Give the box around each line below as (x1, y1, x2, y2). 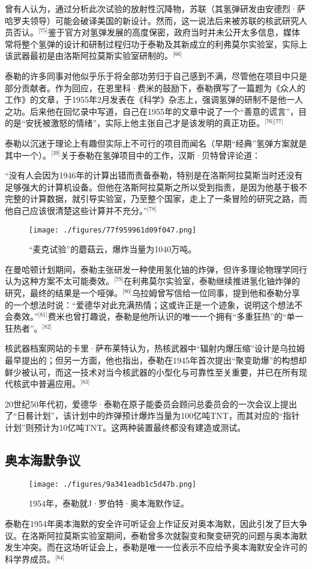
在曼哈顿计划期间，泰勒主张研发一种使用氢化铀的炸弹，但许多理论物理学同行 (5, 263, 307, 275)
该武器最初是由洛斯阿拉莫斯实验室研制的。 (5, 49, 173, 62)
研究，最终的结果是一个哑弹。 (5, 286, 122, 299)
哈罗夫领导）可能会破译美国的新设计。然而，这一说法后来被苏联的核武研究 (5, 14, 299, 26)
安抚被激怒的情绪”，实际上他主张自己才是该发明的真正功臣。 (25, 117, 265, 129)
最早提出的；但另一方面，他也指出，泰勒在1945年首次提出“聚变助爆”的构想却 (5, 353, 307, 366)
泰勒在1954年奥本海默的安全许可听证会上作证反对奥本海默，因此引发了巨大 (5, 517, 299, 529)
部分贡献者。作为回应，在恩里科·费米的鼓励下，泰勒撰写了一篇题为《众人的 (5, 81, 305, 94)
